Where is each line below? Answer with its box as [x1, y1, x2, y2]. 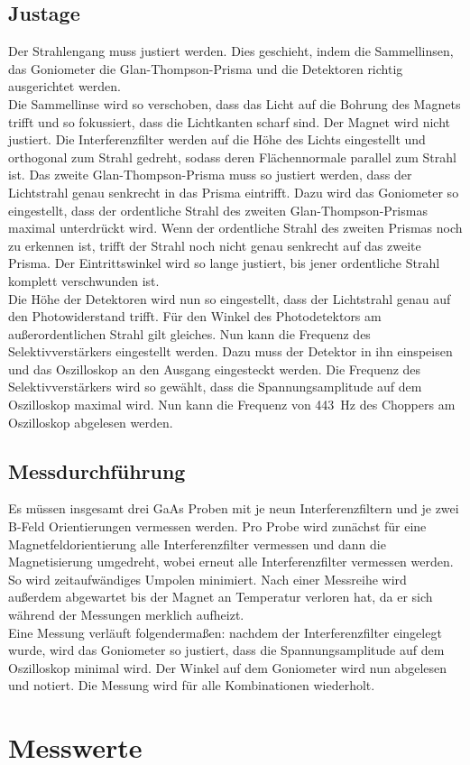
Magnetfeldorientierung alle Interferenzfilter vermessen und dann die [8, 534, 386, 553]
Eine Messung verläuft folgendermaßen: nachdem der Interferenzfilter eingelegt [8, 622, 442, 641]
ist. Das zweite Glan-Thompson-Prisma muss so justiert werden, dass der [8, 165, 412, 184]
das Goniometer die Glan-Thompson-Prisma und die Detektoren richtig [8, 59, 403, 78]
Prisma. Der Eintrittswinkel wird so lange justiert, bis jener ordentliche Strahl [8, 253, 440, 272]
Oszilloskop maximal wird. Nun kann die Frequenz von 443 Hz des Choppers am [8, 395, 456, 414]
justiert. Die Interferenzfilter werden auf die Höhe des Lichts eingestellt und [8, 130, 426, 149]
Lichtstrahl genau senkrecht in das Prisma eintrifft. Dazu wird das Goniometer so [8, 182, 459, 201]
